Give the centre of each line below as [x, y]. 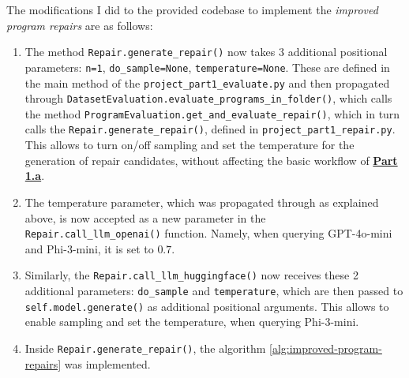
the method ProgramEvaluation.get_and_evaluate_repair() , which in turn [212, 113]
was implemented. [107, 363]
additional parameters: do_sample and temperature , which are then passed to [214, 290]
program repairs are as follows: [80, 25]
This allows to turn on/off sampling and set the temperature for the [189, 145]
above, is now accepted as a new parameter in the [145, 217]
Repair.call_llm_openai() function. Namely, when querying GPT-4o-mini [208, 233]
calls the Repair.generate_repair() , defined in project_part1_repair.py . [210, 129]
